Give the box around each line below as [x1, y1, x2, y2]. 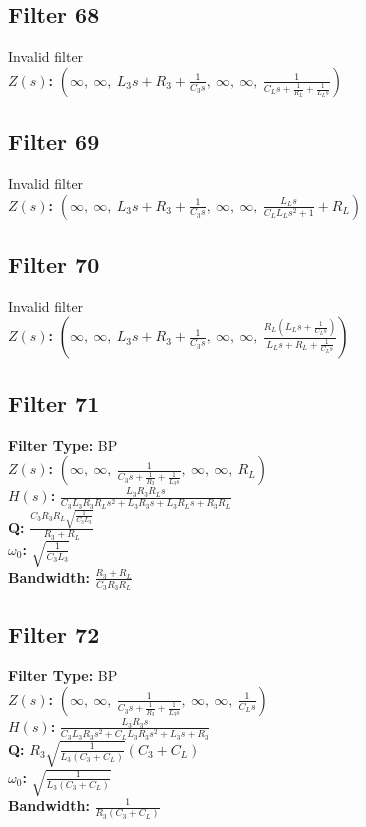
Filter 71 [8, 387, 100, 418]
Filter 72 [8, 618, 100, 649]
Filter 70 [8, 248, 100, 279]
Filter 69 [8, 126, 100, 157]
